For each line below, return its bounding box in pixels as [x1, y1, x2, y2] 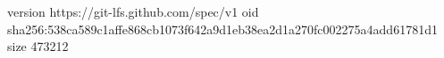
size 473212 [7, 37, 69, 55]
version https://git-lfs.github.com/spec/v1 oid [7, 3, 259, 20]
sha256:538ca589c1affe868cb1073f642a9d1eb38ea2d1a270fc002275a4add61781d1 [7, 19, 438, 38]
